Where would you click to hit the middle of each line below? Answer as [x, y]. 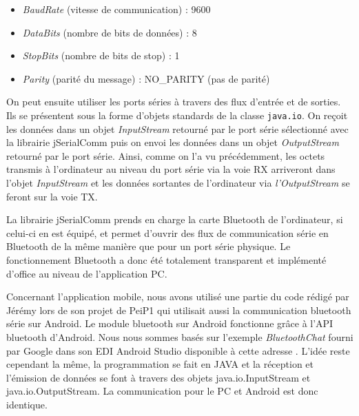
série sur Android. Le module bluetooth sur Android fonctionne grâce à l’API [170, 323]
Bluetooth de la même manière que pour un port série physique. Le [148, 246]
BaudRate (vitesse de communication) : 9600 [116, 9]
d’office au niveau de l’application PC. [87, 273]
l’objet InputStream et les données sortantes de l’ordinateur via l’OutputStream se [178, 183]
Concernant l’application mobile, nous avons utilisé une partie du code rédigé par [178, 297]
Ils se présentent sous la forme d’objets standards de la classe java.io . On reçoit [177, 115]
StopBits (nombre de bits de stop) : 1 [101, 55]
